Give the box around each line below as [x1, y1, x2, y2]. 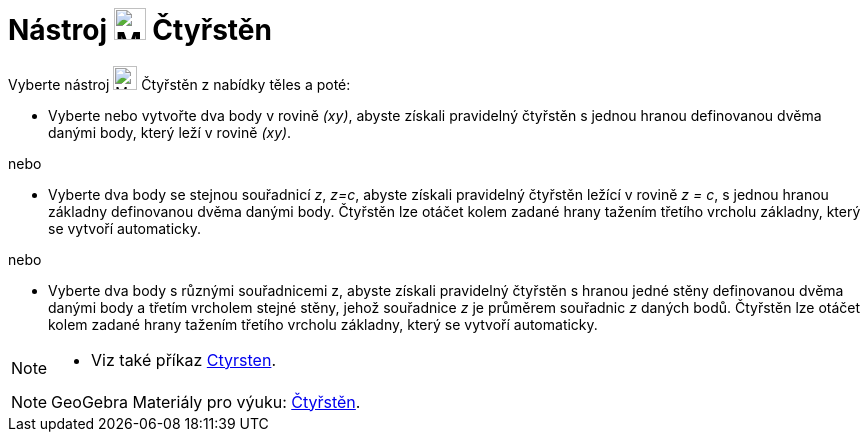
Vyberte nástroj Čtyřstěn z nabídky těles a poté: [8, 75, 351, 93]
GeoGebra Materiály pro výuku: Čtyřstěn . [51, 391, 361, 412]
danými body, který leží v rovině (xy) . [48, 123, 292, 141]
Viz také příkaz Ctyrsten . [91, 349, 276, 370]
